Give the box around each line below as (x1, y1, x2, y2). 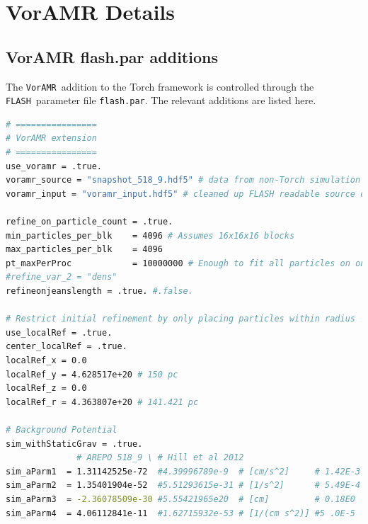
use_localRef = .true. (6, 327, 113, 338)
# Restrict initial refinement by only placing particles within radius (6, 314, 355, 324)
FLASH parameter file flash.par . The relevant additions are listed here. (6, 93, 316, 108)
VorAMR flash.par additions (6, 45, 218, 67)
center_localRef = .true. (6, 341, 127, 352)
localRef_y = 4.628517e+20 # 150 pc (6, 369, 178, 380)
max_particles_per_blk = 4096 (6, 244, 163, 255)
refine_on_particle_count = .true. (6, 217, 173, 227)
